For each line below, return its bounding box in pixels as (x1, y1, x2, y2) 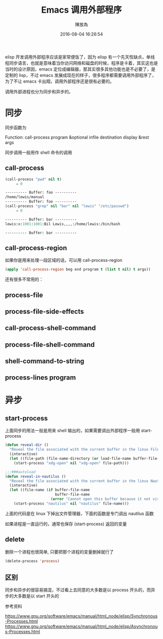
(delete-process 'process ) (5, 558, 60, 564)
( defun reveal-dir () (5, 442, 49, 448)
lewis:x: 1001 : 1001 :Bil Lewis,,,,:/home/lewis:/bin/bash (5, 221, 120, 226)
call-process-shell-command (5, 324, 96, 332)
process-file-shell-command (5, 340, 95, 348)
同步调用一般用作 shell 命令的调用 (5, 149, 72, 155)
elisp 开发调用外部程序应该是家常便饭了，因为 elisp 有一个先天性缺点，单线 (5, 54, 155, 60)
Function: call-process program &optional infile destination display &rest (5, 134, 149, 140)
